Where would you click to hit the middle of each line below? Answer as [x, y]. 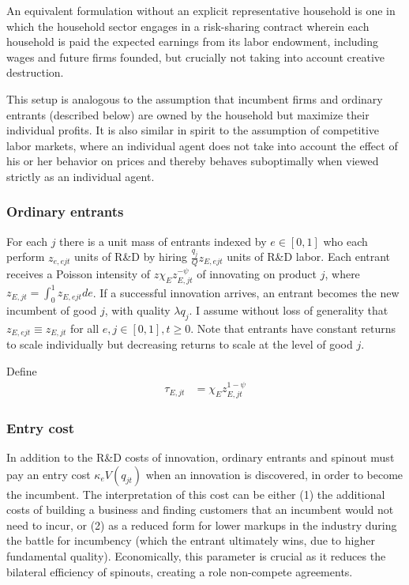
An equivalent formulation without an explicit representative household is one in [201, 10]
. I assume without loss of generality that [289, 310]
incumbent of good [52, 310]
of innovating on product [257, 274]
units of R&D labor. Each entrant [309, 257]
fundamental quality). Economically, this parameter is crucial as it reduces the [196, 556]
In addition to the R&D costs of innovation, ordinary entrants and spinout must [201, 457]
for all [84, 328]
